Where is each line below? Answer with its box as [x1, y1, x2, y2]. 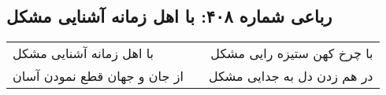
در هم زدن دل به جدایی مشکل [208, 67, 373, 86]
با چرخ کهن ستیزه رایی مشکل [210, 44, 373, 63]
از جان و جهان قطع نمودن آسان [13, 67, 184, 86]
